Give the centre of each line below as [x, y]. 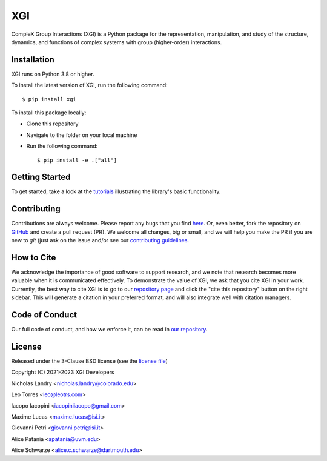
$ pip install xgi [49, 99]
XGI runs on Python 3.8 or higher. [53, 74]
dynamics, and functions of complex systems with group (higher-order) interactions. [117, 42]
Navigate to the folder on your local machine [82, 135]
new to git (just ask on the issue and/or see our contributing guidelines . [100, 240]
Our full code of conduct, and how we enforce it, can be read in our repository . [110, 330]
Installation [33, 60]
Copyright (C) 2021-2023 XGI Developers [63, 372]
